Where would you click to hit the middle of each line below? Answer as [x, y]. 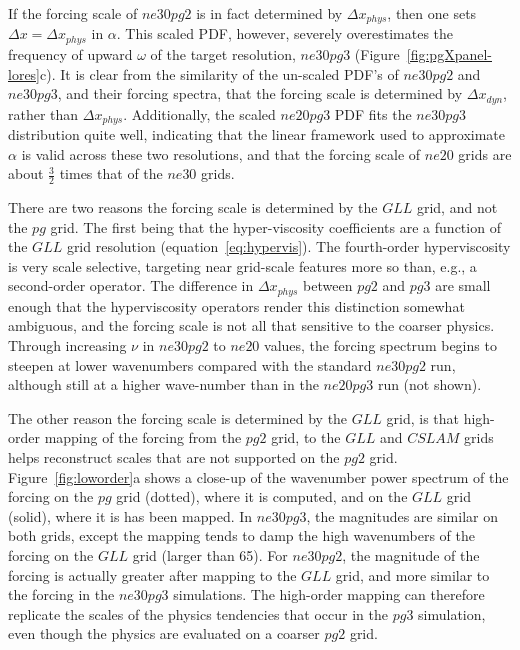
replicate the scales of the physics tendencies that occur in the [198, 613]
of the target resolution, [223, 53]
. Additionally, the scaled [199, 113]
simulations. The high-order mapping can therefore [329, 594]
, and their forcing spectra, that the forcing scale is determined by [260, 93]
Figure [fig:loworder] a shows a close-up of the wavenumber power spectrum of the [258, 476]
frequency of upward [70, 53]
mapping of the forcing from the [143, 437]
